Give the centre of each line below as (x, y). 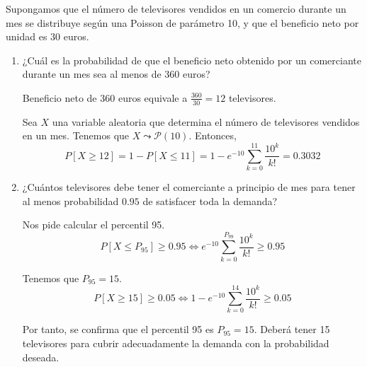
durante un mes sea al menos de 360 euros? (116, 74)
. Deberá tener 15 (292, 329)
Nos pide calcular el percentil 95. (94, 225)
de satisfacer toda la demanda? (210, 200)
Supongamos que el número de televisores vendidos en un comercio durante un (176, 8)
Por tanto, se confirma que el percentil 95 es (118, 329)
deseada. (41, 357)
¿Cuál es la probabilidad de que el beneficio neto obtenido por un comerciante (192, 60)
